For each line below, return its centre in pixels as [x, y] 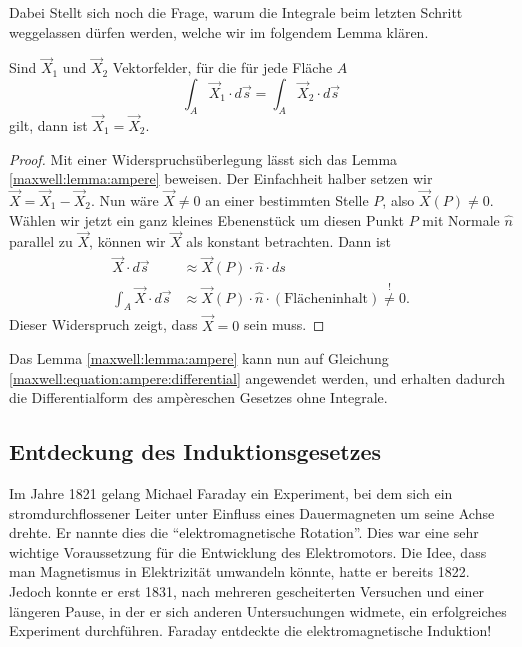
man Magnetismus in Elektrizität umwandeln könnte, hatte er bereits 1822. [239, 571]
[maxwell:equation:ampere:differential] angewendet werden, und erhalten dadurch [257, 377]
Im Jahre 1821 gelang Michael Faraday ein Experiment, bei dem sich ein [231, 493]
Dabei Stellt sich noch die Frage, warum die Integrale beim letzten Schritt [236, 12]
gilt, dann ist [48, 125]
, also [398, 200]
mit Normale [461, 219]
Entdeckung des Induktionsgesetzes [195, 451]
